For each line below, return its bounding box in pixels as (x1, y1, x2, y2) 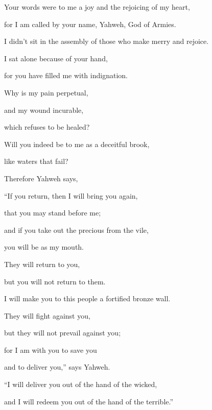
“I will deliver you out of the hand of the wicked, (4, 379, 157, 390)
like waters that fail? (4, 156, 68, 166)
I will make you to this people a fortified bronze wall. (4, 293, 171, 304)
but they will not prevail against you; (4, 327, 121, 338)
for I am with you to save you (4, 344, 97, 355)
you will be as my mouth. (4, 242, 84, 252)
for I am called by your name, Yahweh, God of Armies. (4, 18, 176, 29)
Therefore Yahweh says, (4, 173, 78, 183)
